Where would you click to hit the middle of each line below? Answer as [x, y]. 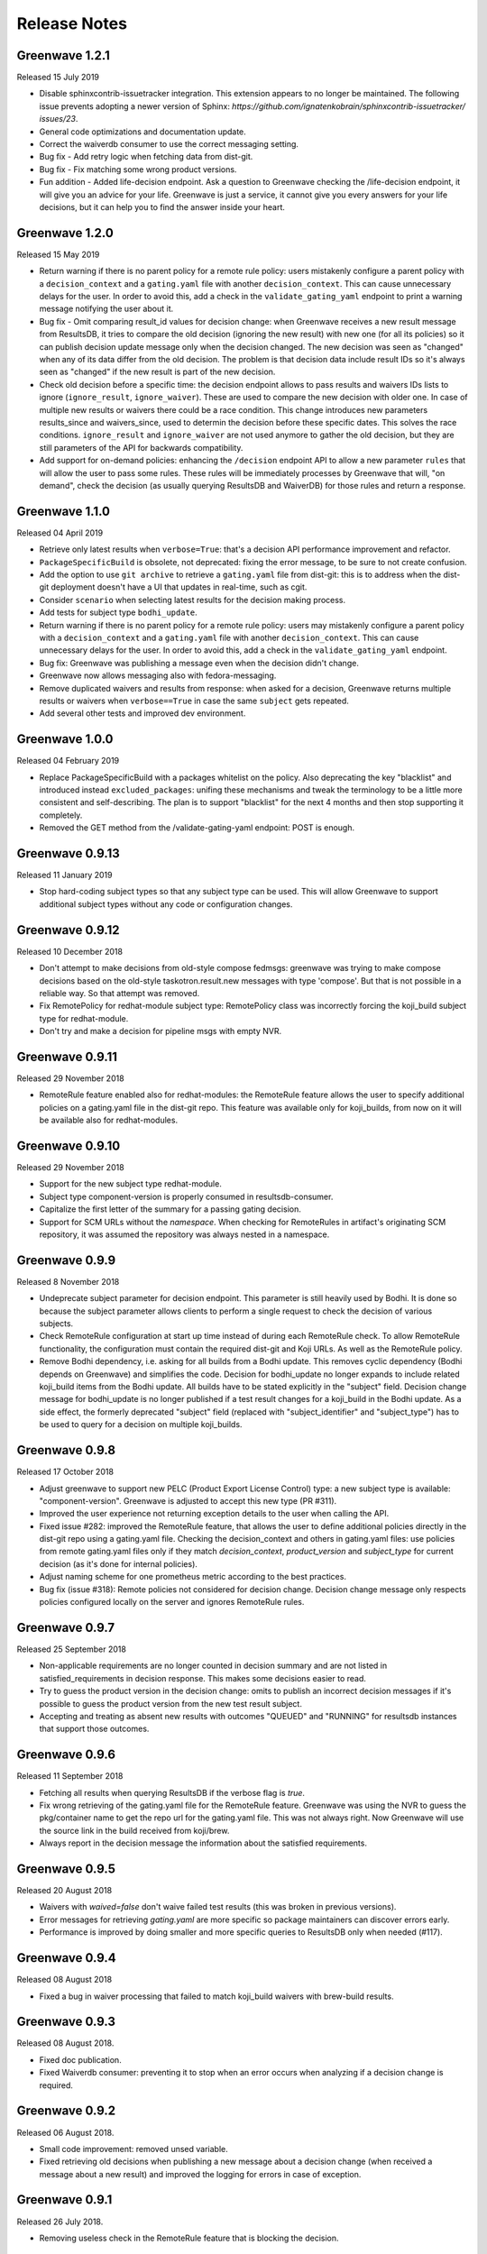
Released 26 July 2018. [60, 2222]
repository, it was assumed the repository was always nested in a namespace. [184, 1234]
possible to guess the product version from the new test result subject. [170, 1703]
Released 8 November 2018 [68, 1281]
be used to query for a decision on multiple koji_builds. [141, 1425]
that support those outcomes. [94, 1729]
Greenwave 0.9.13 [69, 853]
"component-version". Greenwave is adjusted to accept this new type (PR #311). [188, 1500]
